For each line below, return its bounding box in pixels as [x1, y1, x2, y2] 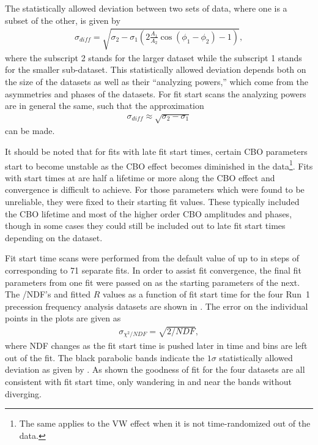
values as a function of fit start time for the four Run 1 [103, 288, 310, 301]
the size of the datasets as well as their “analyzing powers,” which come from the [5, 75, 308, 88]
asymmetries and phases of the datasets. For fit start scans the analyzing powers [5, 87, 306, 100]
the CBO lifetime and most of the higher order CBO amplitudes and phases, [5, 207, 292, 220]
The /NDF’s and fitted [5, 288, 91, 301]
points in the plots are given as [5, 312, 121, 324]
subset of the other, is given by [5, 13, 120, 26]
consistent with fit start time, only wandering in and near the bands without [5, 375, 292, 387]
